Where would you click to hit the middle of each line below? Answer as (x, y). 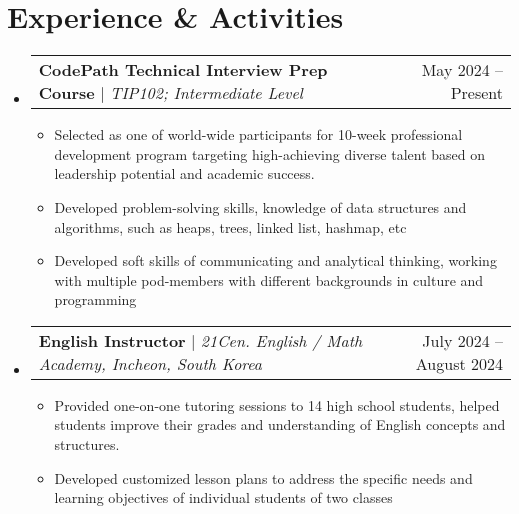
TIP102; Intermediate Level (206, 93)
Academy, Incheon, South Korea (150, 363)
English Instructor (112, 340)
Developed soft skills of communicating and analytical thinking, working (275, 260)
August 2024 (459, 363)
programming (95, 299)
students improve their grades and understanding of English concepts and (280, 424)
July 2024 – (462, 340)
